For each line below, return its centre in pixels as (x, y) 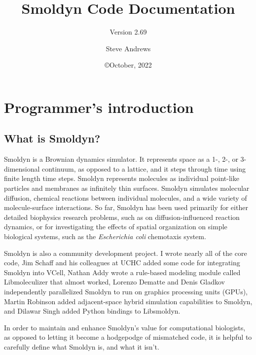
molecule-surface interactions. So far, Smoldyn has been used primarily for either (126, 207)
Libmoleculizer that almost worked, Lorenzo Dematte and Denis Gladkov (114, 282)
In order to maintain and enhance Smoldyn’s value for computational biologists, (125, 327)
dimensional (22, 168)
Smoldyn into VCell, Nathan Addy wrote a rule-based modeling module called (122, 272)
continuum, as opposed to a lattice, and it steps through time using (144, 168)
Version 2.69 (128, 32)
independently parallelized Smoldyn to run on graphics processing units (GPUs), (126, 292)
